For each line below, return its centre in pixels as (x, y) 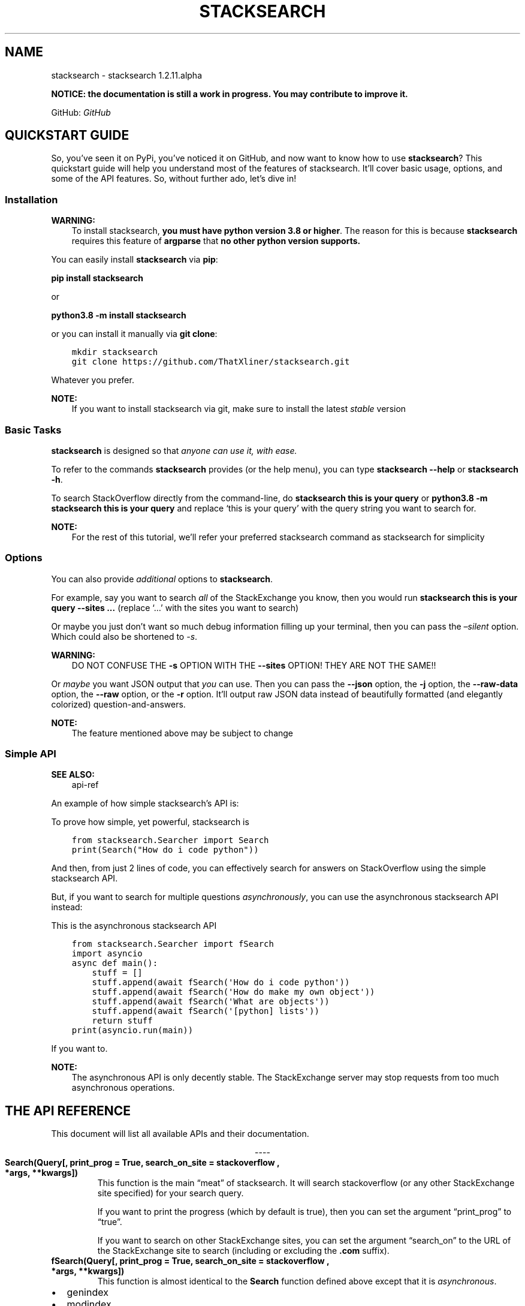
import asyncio (107, 954)
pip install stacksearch (97, 278)
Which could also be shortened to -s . (124, 636)
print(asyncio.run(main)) (132, 1030)
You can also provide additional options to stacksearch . (162, 579)
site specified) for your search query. (171, 1193)
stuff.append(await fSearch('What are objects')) (211, 1002)
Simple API (31, 754)
